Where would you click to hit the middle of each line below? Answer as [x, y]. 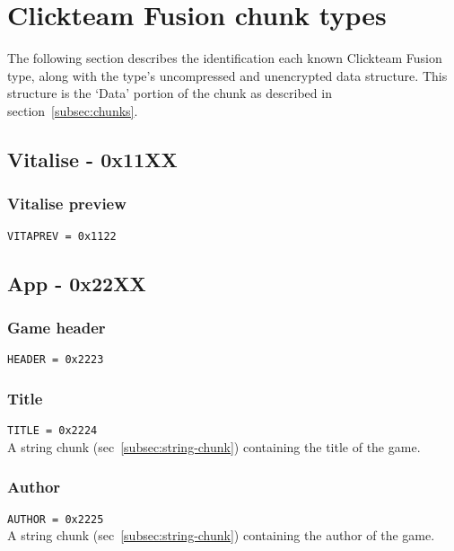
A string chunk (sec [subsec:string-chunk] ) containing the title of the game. [214, 446]
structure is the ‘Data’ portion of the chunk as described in [170, 93]
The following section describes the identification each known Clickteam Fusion [225, 58]
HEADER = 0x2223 [56, 360]
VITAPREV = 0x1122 [62, 236]
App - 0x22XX [77, 283]
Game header [57, 327]
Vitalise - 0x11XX [92, 159]
